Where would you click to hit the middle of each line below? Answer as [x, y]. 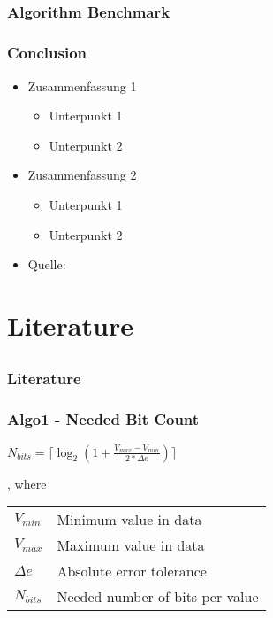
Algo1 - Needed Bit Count [103, 419]
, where [27, 483]
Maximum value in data [131, 545]
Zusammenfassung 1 [82, 85]
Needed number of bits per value [158, 597]
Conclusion [47, 53]
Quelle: [47, 264]
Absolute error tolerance [132, 571]
